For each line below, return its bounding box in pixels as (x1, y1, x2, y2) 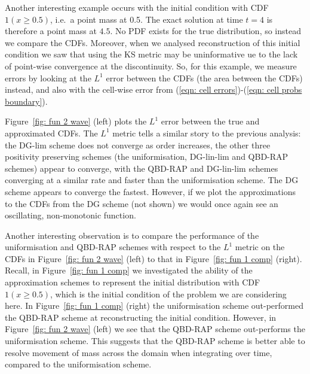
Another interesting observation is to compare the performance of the (5, 229, 259, 241)
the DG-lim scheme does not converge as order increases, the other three (5, 138, 271, 151)
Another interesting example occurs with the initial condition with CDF (5, 1, 269, 13)
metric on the (235, 241, 285, 253)
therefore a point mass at (5, 25, 97, 37)
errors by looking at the (5, 71, 91, 84)
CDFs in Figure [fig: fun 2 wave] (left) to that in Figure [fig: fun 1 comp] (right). (5, 252, 302, 264)
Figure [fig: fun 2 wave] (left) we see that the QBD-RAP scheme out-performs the (5, 323, 305, 335)
